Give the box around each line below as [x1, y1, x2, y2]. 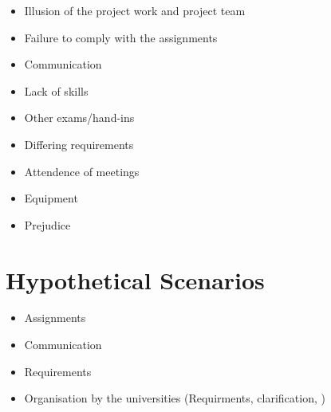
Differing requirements [24, 135, 134, 152]
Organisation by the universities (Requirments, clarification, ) [24, 390, 325, 406]
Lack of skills [24, 82, 89, 99]
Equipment [24, 190, 78, 206]
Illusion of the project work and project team [24, 2, 246, 18]
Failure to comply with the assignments [24, 29, 218, 45]
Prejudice [24, 216, 71, 233]
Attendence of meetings [24, 163, 140, 179]
